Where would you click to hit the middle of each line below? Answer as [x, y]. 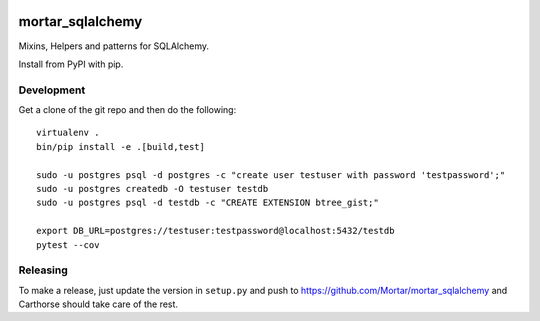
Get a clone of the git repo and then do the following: [127, 110]
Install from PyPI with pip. [71, 64]
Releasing [43, 270]
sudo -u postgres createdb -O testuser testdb [152, 188]
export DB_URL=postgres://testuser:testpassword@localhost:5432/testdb [215, 231]
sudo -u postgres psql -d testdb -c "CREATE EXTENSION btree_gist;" [207, 203]
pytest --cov [68, 244]
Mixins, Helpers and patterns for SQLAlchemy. [114, 46]
